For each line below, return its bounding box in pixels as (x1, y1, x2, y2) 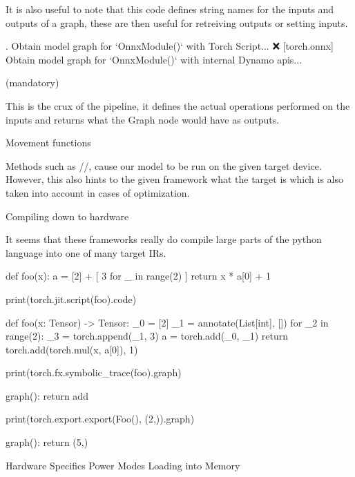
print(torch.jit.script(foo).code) (6, 291, 137, 306)
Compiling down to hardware (6, 208, 129, 223)
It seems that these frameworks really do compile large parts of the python (6, 232, 322, 246)
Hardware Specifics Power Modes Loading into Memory (6, 458, 240, 472)
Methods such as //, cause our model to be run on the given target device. (6, 158, 322, 173)
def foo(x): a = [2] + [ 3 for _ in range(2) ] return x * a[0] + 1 (6, 269, 271, 283)
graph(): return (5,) (6, 435, 88, 449)
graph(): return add (6, 388, 88, 402)
